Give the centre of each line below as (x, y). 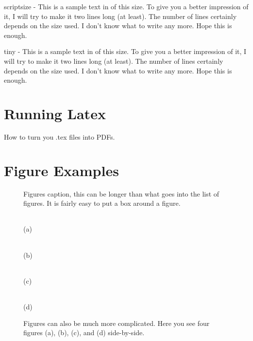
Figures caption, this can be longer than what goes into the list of (121, 193)
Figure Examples (61, 170)
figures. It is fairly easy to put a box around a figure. (102, 203)
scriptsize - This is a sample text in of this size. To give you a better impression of (126, 6)
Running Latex (55, 113)
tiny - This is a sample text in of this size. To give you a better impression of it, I (125, 51)
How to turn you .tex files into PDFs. (59, 136)
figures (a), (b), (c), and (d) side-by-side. (84, 332)
